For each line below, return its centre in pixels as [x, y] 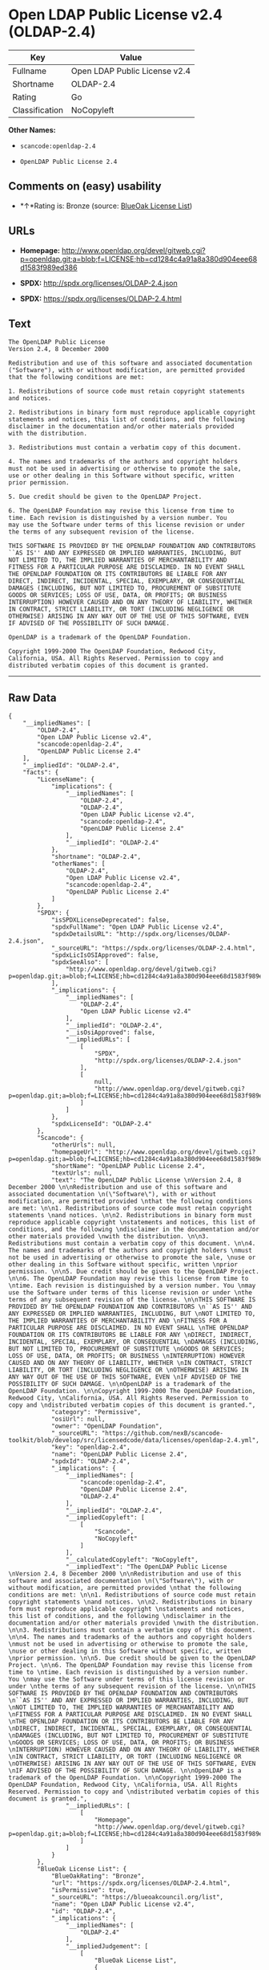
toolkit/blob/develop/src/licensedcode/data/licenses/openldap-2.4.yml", [134, 1441]
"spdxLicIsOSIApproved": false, [105, 955]
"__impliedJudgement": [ [107, 1947]
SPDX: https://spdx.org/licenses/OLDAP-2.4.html [101, 298]
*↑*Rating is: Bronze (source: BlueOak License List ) [106, 206]
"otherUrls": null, [83, 1145]
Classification [38, 110]
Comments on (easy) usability [85, 186]
